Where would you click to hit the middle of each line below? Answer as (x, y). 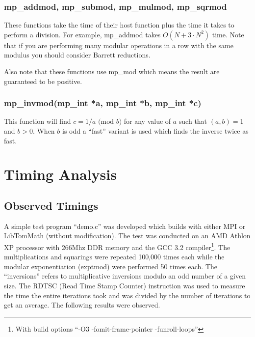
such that (193, 121)
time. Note (228, 34)
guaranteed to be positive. (43, 81)
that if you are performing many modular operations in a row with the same (119, 45)
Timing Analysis (60, 174)
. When (44, 131)
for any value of (147, 121)
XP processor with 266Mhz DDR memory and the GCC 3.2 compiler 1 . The (117, 246)
